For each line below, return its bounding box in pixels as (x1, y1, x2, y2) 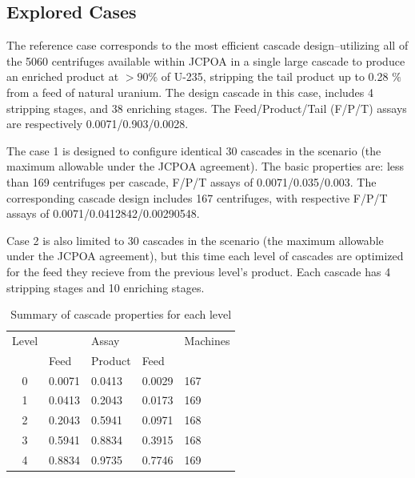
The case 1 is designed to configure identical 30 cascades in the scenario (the (6, 142, 381, 159)
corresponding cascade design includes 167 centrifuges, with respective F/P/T (6, 189, 388, 206)
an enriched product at (6, 68, 119, 85)
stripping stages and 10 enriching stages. (6, 279, 205, 295)
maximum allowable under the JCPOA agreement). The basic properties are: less (6, 158, 405, 175)
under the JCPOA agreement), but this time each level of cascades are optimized (6, 247, 404, 264)
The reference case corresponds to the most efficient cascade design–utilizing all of (6, 37, 409, 54)
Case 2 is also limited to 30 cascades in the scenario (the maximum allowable (6, 231, 384, 248)
